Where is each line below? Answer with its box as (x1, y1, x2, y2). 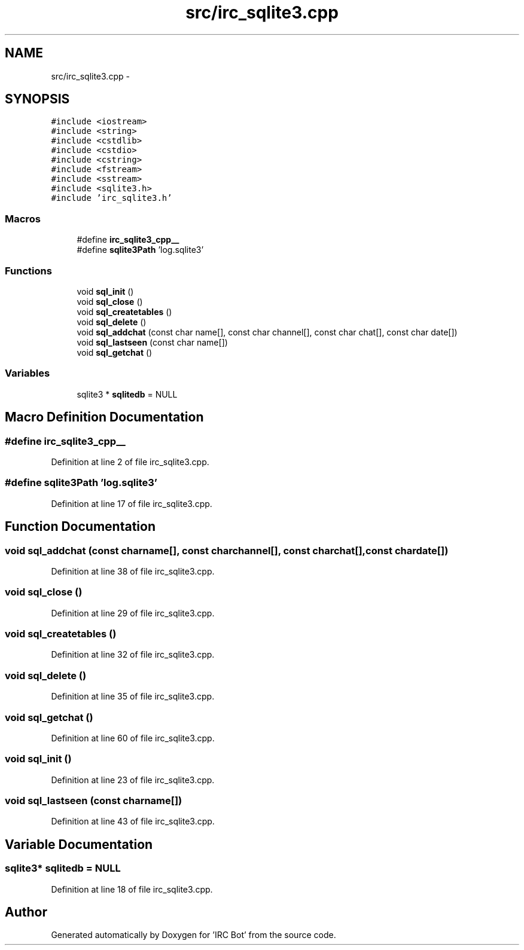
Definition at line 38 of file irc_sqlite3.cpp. (51, 566, 215, 576)
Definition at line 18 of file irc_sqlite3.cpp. (51, 884, 213, 894)
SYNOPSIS (5, 91, 70, 107)
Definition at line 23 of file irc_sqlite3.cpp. (51, 774, 215, 785)
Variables (5, 367, 50, 380)
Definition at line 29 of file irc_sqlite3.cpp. (51, 607, 215, 618)
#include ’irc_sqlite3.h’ (51, 193, 172, 203)
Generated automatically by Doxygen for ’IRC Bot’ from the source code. (51, 930, 336, 940)
